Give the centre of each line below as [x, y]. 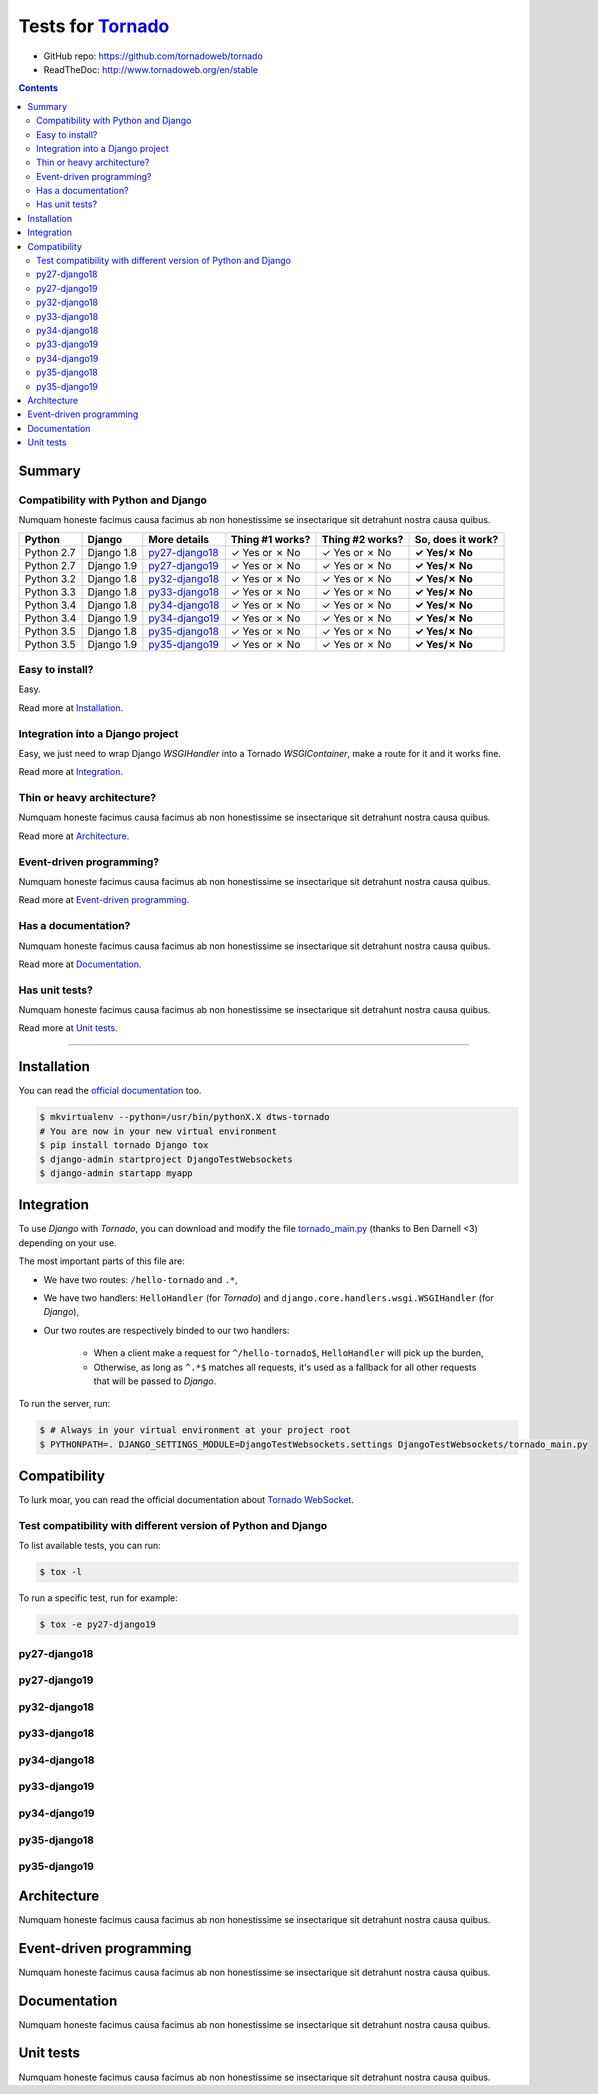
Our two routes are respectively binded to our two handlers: [166, 1330]
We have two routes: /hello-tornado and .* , [141, 1279]
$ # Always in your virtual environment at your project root [195, 1430]
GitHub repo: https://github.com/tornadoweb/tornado [153, 56]
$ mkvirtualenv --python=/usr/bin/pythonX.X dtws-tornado [184, 1117]
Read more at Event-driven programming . [104, 900]
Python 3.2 [50, 578]
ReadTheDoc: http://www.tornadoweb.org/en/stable [151, 69]
